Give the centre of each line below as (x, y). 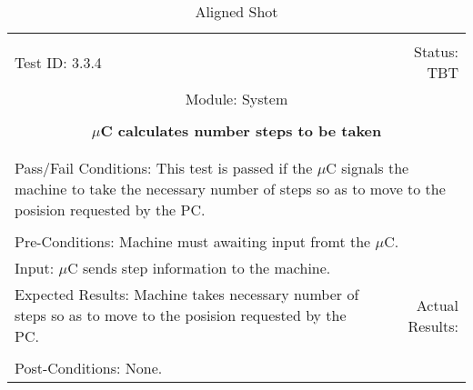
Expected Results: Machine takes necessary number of (187, 294)
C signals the (367, 168)
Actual (437, 305)
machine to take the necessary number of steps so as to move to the (230, 189)
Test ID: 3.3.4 (58, 62)
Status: (436, 51)
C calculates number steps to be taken (241, 130)
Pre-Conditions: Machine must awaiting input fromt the (193, 241)
